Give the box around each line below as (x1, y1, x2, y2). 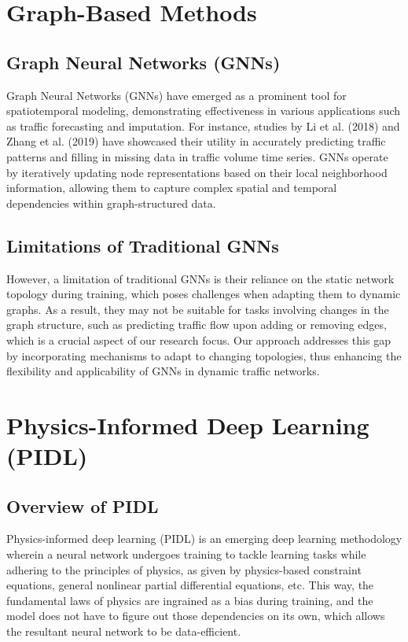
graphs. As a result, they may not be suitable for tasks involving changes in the (6, 301, 389, 317)
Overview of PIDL (6, 493, 159, 518)
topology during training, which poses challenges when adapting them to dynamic (6, 286, 401, 302)
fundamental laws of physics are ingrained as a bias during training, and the (6, 592, 373, 608)
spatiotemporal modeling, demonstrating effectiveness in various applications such (6, 102, 401, 119)
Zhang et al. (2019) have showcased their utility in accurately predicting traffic (6, 133, 386, 149)
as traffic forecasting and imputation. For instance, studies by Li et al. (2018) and (6, 117, 400, 134)
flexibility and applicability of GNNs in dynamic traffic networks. (6, 363, 320, 379)
